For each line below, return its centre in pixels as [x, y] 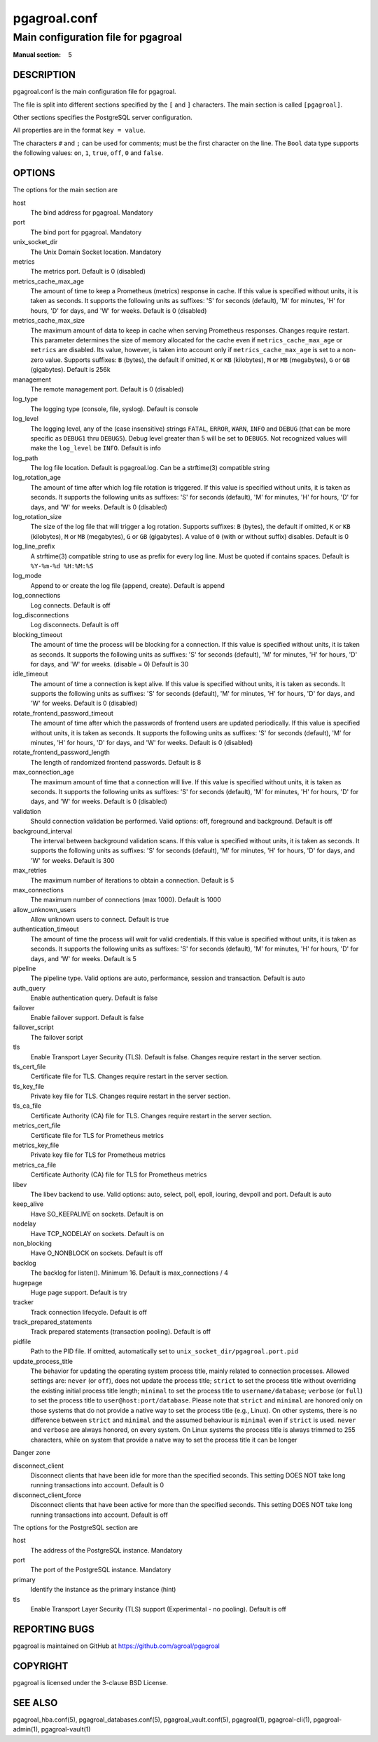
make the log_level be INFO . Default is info [96, 448]
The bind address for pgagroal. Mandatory [92, 212]
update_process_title [43, 1361]
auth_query [29, 988]
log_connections [37, 596]
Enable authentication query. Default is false [94, 998]
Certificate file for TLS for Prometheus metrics [97, 1135]
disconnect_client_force [47, 1495]
